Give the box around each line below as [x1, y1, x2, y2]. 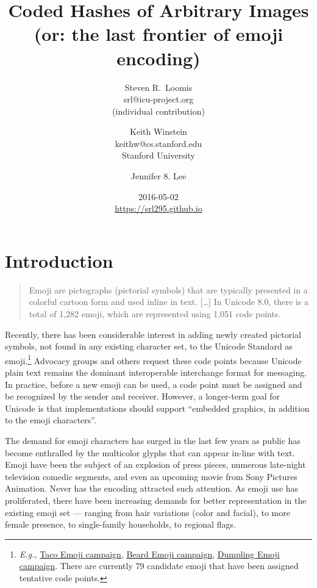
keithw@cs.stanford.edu [115, 137, 202, 149]
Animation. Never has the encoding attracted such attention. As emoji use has [5, 482, 299, 495]
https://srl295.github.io [115, 202, 202, 215]
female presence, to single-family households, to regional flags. [5, 518, 236, 531]
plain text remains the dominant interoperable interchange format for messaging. [5, 366, 307, 378]
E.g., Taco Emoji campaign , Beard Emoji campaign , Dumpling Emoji [19, 547, 280, 560]
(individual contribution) [112, 104, 205, 117]
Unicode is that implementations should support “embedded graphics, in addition [5, 401, 310, 414]
